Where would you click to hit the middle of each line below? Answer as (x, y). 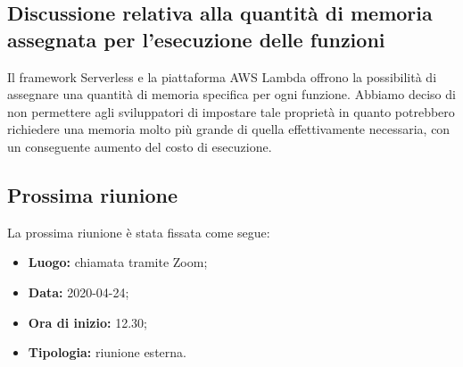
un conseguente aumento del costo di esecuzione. (140, 146)
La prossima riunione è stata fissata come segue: (139, 232)
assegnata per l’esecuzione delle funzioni (196, 39)
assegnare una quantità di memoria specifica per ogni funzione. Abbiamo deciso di (231, 94)
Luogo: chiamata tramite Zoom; (118, 262)
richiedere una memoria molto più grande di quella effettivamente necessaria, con (229, 129)
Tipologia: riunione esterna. (107, 352)
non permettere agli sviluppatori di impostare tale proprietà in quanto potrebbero (231, 111)
